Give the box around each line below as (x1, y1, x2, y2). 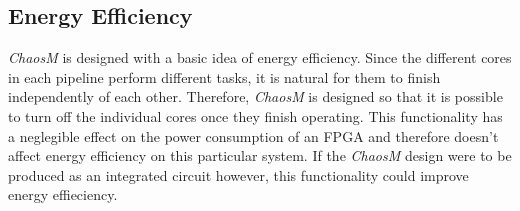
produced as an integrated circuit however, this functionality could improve (8, 164, 469, 185)
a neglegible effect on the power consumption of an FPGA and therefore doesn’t (8, 125, 499, 146)
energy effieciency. (8, 184, 118, 205)
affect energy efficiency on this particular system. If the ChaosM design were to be (8, 145, 512, 166)
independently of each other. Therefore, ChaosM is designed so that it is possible (8, 86, 503, 107)
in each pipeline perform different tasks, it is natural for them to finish (8, 66, 441, 87)
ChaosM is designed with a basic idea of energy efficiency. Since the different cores (8, 47, 512, 68)
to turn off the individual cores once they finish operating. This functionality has (8, 105, 503, 126)
